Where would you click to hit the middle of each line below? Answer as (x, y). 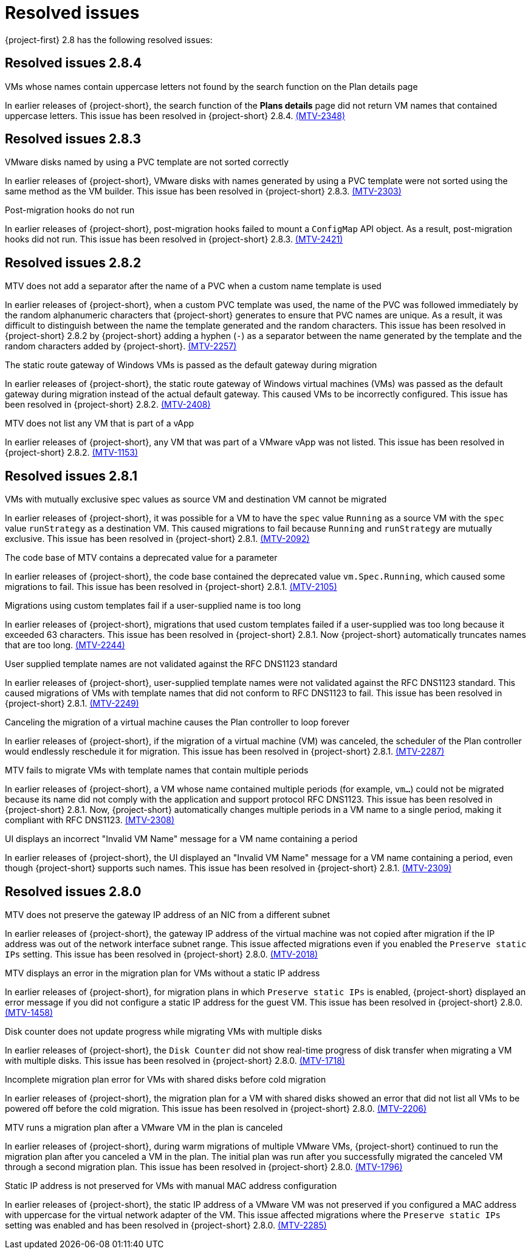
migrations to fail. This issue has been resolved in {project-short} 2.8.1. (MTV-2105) (171, 587)
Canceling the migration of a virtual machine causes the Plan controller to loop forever (177, 722)
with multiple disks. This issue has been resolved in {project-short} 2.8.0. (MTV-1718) (175, 1060)
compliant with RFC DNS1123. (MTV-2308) (90, 820)
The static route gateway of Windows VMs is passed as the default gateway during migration (191, 365)
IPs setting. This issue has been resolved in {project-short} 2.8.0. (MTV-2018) (162, 954)
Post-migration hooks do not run (70, 210)
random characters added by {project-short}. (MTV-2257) (121, 346)
